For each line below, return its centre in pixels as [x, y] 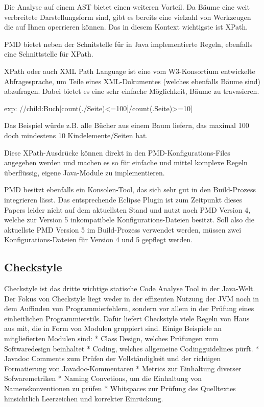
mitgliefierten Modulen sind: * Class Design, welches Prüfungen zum [111, 338]
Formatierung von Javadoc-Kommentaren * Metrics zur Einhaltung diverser [123, 368]
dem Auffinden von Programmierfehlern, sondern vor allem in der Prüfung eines [129, 308]
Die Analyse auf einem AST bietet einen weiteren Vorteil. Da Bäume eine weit [127, 7]
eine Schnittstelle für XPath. [49, 54]
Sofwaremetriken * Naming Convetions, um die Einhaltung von [103, 378]
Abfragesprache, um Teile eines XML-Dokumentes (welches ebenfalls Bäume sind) [132, 81]
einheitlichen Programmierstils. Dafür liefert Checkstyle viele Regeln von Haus [127, 318]
